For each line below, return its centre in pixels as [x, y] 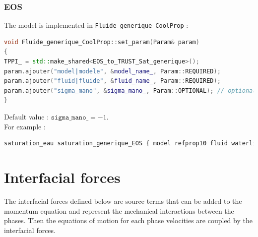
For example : [25, 126]
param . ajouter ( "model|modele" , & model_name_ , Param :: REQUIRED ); [112, 71]
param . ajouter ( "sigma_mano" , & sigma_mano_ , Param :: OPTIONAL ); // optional [130, 90]
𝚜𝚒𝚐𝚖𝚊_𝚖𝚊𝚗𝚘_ [70, 118]
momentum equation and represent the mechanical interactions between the [119, 210]
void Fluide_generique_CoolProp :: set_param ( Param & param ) [102, 42]
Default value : [27, 117]
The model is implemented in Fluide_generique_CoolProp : [96, 25]
